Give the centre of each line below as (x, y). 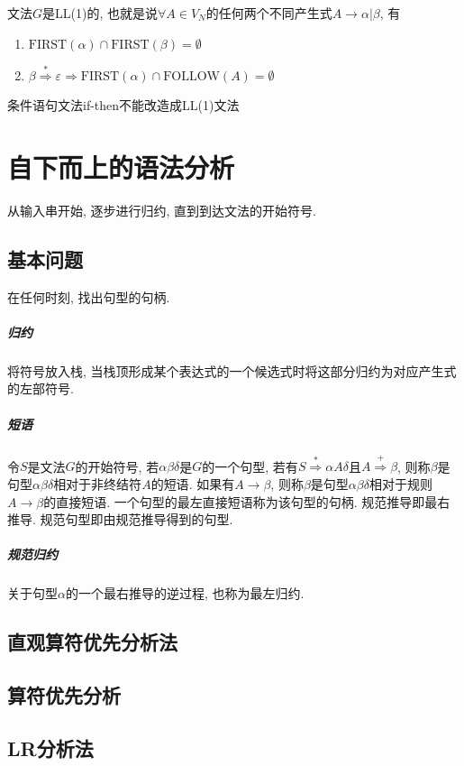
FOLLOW (191, 77)
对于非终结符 (104, 483)
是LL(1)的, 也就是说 (100, 13)
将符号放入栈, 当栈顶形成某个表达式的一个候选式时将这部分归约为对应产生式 (232, 370)
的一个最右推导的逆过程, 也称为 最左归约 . (185, 593)
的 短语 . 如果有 (193, 483)
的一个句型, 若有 (250, 466)
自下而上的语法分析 (121, 166)
